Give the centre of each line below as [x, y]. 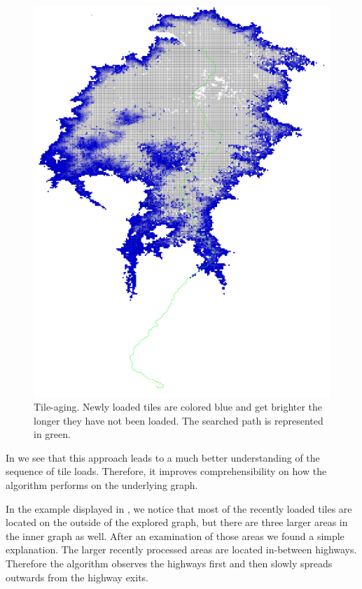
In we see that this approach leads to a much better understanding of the [163, 457]
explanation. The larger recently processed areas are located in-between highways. [181, 549]
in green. [52, 434]
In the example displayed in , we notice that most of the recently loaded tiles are [179, 508]
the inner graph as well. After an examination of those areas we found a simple [175, 535]
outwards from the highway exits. [77, 577]
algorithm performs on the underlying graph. [102, 485]
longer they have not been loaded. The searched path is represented [179, 420]
